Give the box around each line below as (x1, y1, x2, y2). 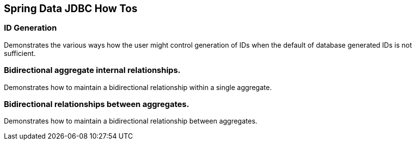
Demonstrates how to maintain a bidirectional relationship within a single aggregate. (4, 83, 272, 91)
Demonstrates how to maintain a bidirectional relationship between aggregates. (4, 117, 258, 126)
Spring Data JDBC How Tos (4, 2, 137, 15)
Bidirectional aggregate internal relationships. (4, 65, 181, 75)
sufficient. (4, 49, 36, 57)
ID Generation (4, 23, 57, 33)
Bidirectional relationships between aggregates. (4, 99, 189, 109)
